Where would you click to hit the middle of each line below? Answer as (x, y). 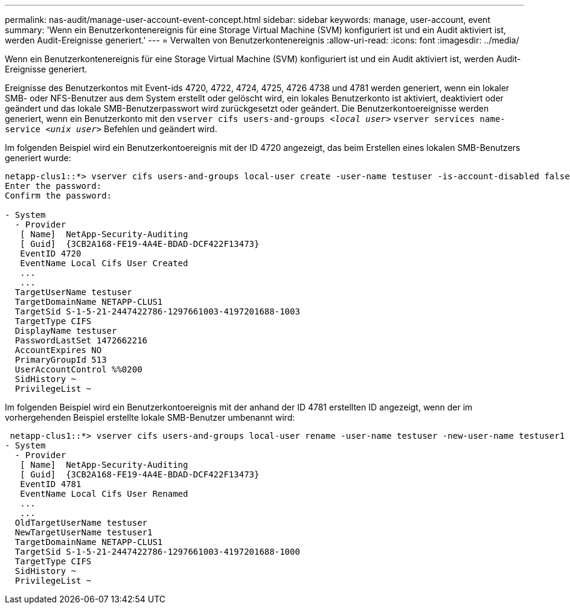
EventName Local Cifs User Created (104, 263)
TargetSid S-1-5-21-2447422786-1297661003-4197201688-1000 (157, 552)
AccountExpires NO (58, 350)
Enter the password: (53, 186)
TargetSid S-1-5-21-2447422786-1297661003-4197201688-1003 (157, 311)
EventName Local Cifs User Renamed (104, 494)
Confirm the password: (59, 196)
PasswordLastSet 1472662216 (81, 340)
